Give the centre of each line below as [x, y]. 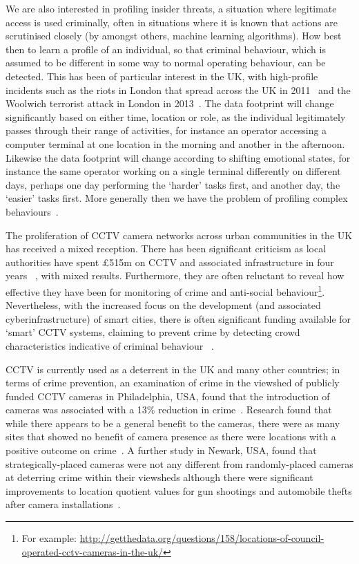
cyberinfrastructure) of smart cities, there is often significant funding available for [178, 318]
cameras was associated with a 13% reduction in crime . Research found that [169, 410]
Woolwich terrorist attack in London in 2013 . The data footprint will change [170, 103]
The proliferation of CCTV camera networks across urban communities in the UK [179, 235]
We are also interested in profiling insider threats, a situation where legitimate [171, 8]
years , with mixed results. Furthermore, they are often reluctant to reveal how [175, 275]
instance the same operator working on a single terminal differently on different [173, 171]
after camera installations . [63, 504]
